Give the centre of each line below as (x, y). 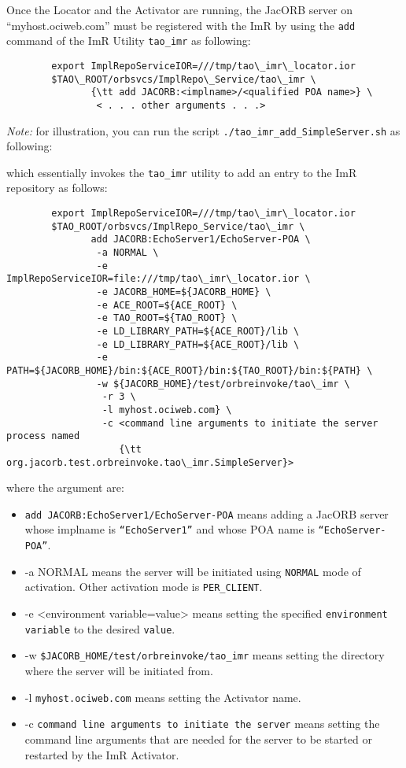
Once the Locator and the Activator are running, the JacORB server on (180, 9)
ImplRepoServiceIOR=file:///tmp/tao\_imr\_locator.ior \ (159, 279)
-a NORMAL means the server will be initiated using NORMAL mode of (193, 571)
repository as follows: (57, 188)
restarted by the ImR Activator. (102, 754)
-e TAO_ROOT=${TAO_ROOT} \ (167, 318)
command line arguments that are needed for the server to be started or (198, 738)
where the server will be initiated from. (119, 670)
